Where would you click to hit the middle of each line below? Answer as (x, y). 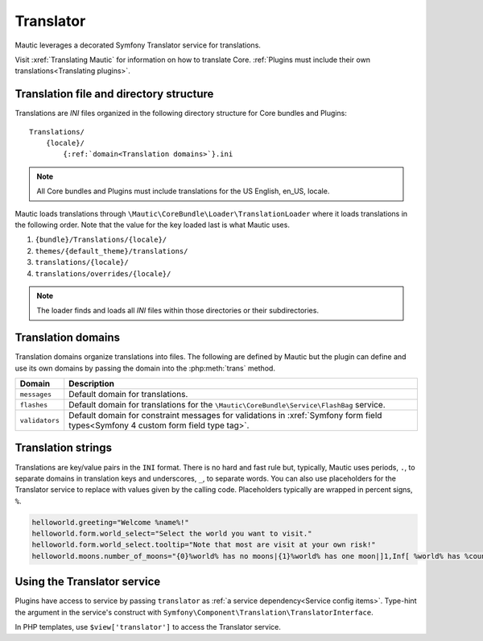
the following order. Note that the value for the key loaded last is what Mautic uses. (152, 225)
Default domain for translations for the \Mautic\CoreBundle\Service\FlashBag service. (227, 405)
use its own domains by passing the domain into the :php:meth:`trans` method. (145, 368)
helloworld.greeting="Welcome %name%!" (110, 522)
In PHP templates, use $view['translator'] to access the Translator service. (148, 627)
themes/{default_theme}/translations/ (111, 251)
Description (91, 384)
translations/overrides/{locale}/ (103, 273)
